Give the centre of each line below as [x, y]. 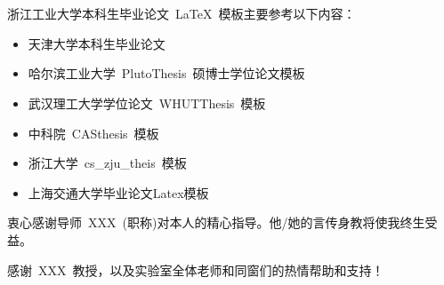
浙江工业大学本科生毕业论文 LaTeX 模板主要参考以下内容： [182, 14]
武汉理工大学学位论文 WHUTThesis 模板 [147, 103]
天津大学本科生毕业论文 [97, 43]
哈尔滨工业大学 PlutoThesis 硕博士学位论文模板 [166, 73]
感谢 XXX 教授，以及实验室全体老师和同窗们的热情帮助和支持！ [196, 269]
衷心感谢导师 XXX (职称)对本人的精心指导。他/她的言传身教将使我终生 [216, 222]
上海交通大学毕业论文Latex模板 [118, 192]
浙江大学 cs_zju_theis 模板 [107, 163]
